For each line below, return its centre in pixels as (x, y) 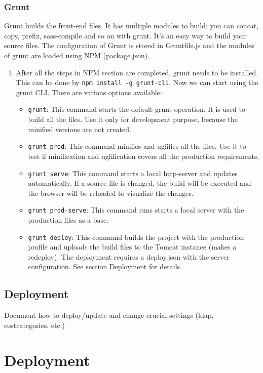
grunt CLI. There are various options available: (89, 92)
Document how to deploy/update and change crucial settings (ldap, (109, 315)
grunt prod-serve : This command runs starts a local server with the (136, 210)
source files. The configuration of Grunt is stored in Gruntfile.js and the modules (129, 45)
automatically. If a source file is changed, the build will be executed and (140, 183)
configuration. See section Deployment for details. (105, 266)
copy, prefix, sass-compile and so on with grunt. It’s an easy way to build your (125, 35)
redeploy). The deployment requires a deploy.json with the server (129, 256)
